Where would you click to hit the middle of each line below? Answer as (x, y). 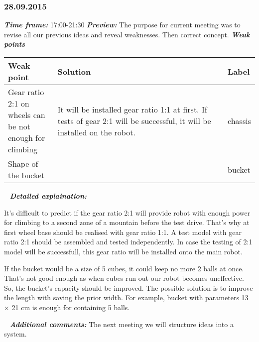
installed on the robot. (96, 132)
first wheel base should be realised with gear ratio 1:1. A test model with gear (123, 232)
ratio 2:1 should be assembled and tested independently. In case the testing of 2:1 (128, 242)
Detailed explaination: (48, 196)
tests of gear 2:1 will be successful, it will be (134, 120)
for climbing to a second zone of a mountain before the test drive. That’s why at (127, 222)
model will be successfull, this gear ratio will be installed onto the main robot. (123, 251)
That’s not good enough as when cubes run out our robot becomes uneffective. (124, 278)
